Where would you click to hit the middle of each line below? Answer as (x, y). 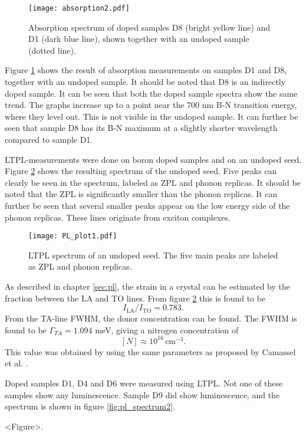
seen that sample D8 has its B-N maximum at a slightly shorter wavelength (141, 128)
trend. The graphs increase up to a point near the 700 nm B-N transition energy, (151, 105)
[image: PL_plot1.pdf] (73, 236)
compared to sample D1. (49, 139)
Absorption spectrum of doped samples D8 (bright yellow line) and (149, 27)
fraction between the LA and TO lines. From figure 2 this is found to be (135, 298)
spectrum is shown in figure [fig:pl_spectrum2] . (90, 406)
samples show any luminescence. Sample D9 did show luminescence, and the (142, 394)
